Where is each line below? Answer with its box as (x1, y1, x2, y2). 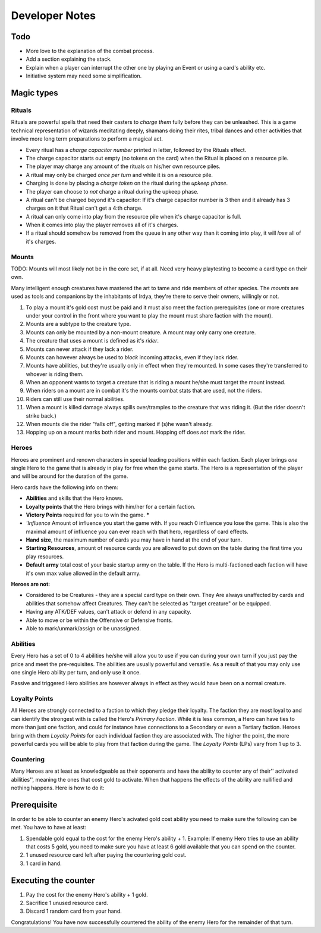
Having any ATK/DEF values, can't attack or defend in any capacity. (26, 608, 191, 615)
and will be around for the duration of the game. (11, 472, 128, 480)
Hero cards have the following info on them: (11, 483, 118, 491)
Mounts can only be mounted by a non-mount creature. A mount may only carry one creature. (26, 328, 256, 336)
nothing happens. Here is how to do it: (11, 784, 105, 791)
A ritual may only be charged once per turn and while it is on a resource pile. (26, 171, 213, 178)
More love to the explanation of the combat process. (26, 48, 155, 55)
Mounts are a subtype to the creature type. (26, 321, 131, 328)
